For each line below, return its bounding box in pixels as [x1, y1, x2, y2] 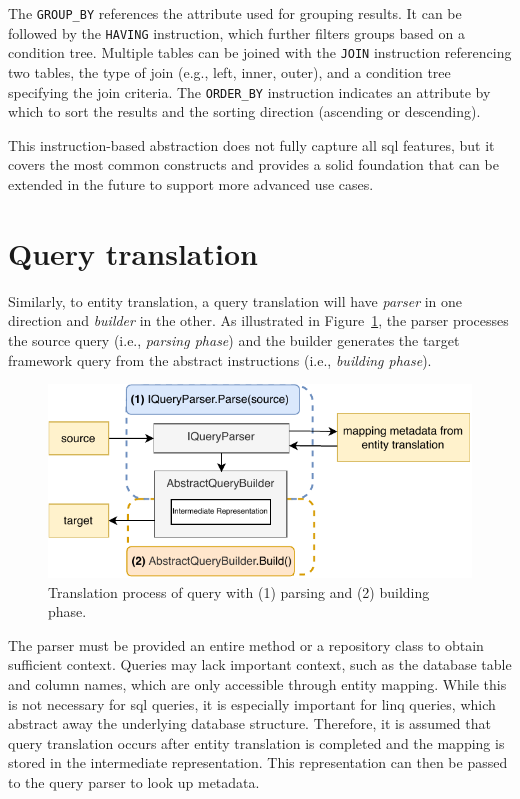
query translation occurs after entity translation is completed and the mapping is [8, 732, 505, 753]
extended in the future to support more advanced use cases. [8, 174, 374, 194]
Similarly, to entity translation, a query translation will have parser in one [8, 290, 463, 311]
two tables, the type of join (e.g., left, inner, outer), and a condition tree [8, 61, 451, 82]
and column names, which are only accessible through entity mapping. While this [8, 674, 507, 695]
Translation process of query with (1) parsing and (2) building [48, 581, 430, 602]
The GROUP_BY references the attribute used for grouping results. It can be [8, 3, 462, 23]
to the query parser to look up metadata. [8, 772, 260, 793]
